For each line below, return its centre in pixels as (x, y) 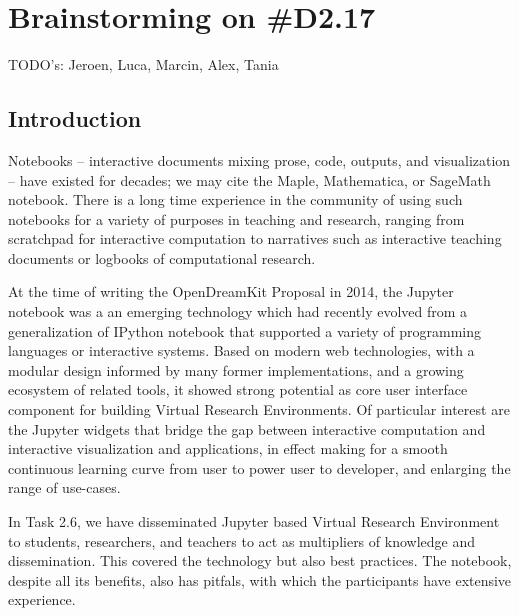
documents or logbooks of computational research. (162, 257)
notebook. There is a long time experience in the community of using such (235, 199)
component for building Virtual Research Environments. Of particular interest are (259, 409)
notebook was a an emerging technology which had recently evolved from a (238, 311)
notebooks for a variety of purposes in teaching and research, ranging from (236, 218)
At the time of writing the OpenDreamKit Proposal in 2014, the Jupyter (231, 291)
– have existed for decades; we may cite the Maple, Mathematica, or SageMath (249, 179)
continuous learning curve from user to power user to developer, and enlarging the (259, 467)
